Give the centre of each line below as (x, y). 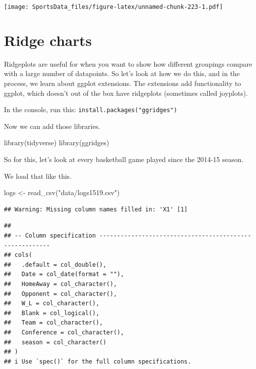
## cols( (18, 255)
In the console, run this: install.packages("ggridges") (91, 109)
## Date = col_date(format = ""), (64, 274)
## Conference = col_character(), (64, 332)
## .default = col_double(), (55, 265)
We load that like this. (38, 176)
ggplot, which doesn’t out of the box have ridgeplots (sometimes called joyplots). (126, 93)
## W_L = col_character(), (52, 304)
